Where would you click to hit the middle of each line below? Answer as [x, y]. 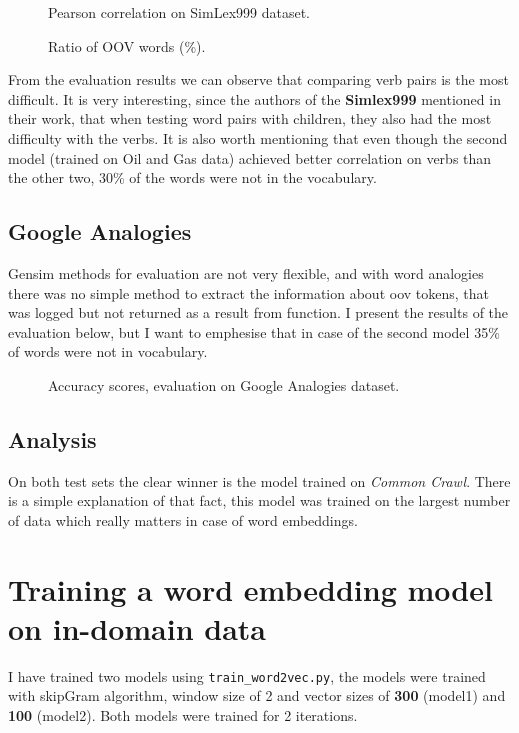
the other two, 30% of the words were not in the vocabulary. [192, 177]
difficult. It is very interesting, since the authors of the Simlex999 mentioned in [254, 98]
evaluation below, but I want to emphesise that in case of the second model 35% [254, 331]
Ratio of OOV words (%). [127, 45]
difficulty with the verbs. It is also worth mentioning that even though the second [258, 137]
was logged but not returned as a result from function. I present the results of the [258, 312]
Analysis [52, 438]
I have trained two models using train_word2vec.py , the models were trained [247, 675]
